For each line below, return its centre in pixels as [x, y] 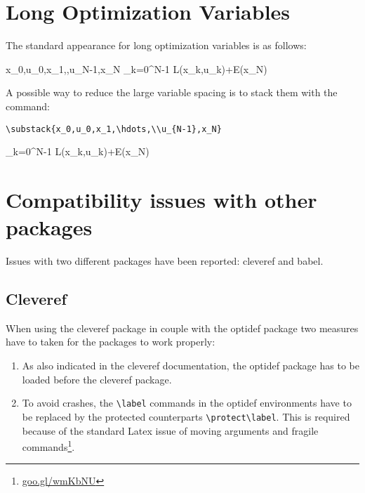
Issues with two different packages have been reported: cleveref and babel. [165, 261]
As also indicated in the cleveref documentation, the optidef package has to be [191, 366]
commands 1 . [48, 446]
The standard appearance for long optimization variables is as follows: [156, 45]
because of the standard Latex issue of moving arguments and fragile [170, 430]
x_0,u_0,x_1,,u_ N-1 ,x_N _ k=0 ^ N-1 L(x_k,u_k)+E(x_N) [137, 68]
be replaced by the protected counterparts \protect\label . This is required [186, 416]
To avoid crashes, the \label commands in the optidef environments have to [187, 403]
